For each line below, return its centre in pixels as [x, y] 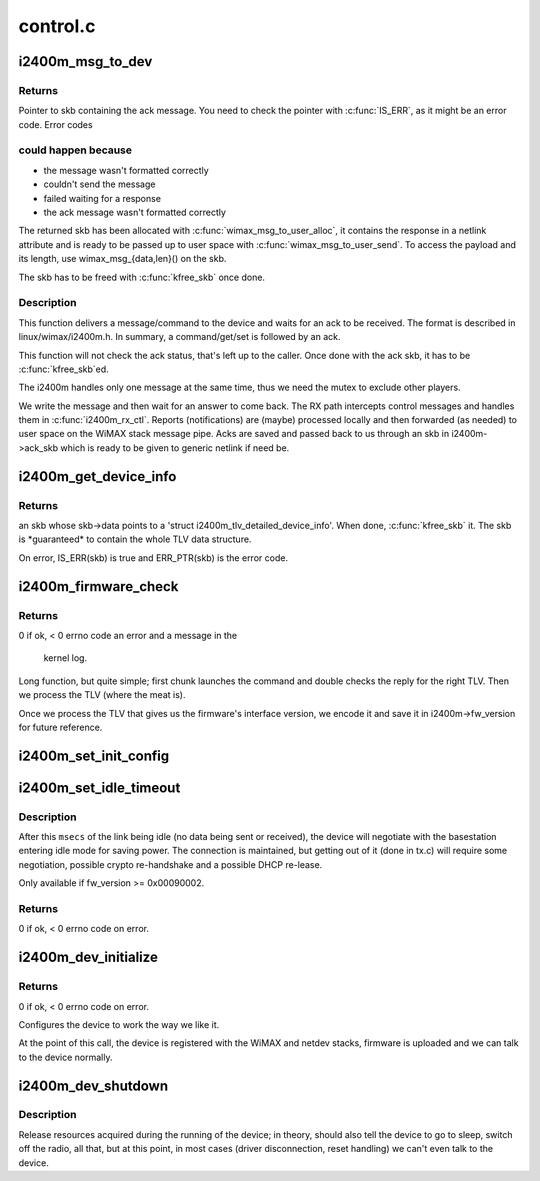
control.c [57, 26]
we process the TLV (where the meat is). [102, 695]
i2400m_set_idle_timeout [99, 787]
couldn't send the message [99, 184]
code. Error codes [56, 124]
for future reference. [60, 727]
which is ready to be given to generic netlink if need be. [175, 447]
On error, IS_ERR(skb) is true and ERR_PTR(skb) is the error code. [153, 557]
